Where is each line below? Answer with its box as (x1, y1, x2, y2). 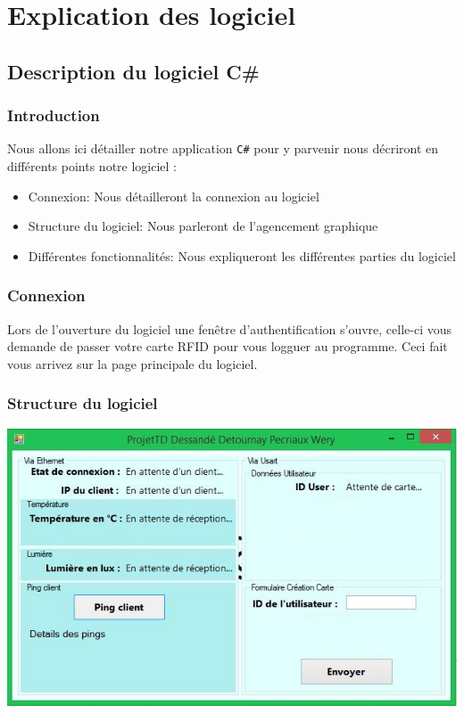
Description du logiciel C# (7, 57, 260, 85)
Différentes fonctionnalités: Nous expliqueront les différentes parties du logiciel (28, 246, 456, 265)
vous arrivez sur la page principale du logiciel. (7, 354, 258, 373)
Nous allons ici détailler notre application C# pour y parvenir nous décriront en (7, 139, 439, 158)
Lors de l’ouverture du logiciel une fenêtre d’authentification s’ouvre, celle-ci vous (7, 319, 452, 338)
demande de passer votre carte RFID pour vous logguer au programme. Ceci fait (7, 337, 448, 356)
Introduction (7, 104, 100, 127)
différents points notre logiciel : (7, 157, 178, 176)
